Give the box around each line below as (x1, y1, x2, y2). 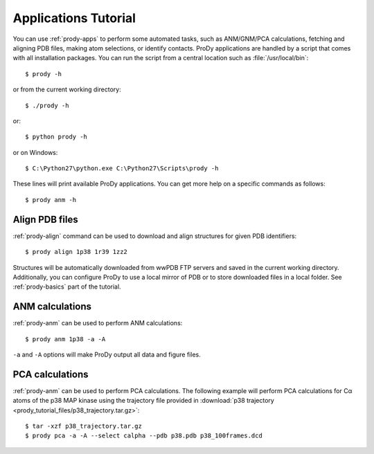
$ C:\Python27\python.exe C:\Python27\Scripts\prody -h (25, 165, 219, 172)
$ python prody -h (25, 133, 88, 141)
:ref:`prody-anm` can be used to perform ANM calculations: (12, 319, 183, 327)
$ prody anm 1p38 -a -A (25, 335, 106, 343)
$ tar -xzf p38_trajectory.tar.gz (25, 422, 142, 430)
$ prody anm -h (25, 196, 77, 203)
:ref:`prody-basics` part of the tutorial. (12, 282, 121, 291)
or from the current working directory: (12, 85, 121, 93)
